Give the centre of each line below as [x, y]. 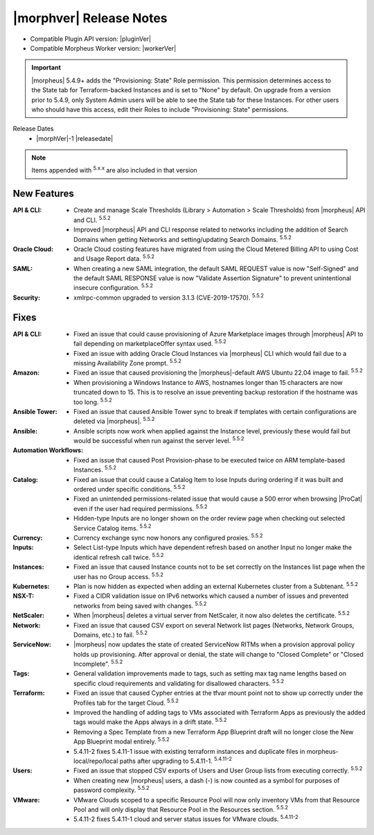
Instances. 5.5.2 [95, 470]
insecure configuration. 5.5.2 [114, 287]
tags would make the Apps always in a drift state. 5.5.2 [150, 721]
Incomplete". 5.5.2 [98, 664]
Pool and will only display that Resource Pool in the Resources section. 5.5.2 [181, 809]
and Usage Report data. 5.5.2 [114, 258]
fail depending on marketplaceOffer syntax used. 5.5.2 [150, 343]
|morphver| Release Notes [90, 18]
